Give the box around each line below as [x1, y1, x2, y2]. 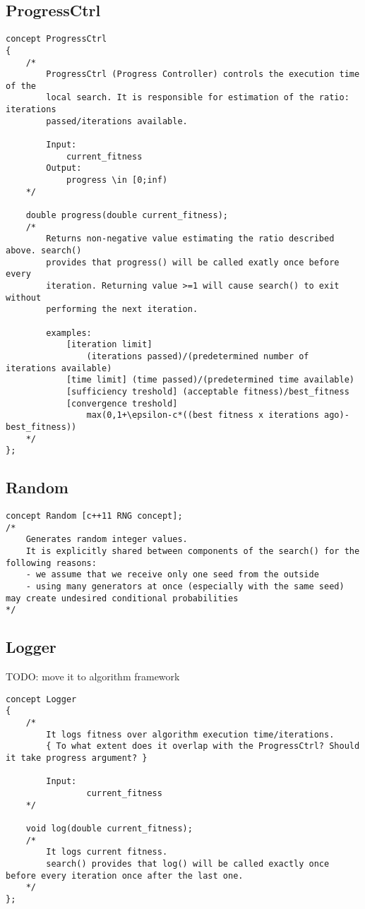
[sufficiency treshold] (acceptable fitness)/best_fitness [66, 386, 349, 397]
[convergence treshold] [66, 398, 178, 409]
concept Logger [6, 694, 77, 704]
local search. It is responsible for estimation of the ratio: [46, 92, 349, 103]
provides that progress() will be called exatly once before [46, 257, 340, 267]
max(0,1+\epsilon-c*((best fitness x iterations [86, 410, 319, 421]
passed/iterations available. [46, 116, 188, 126]
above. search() [6, 246, 82, 256]
